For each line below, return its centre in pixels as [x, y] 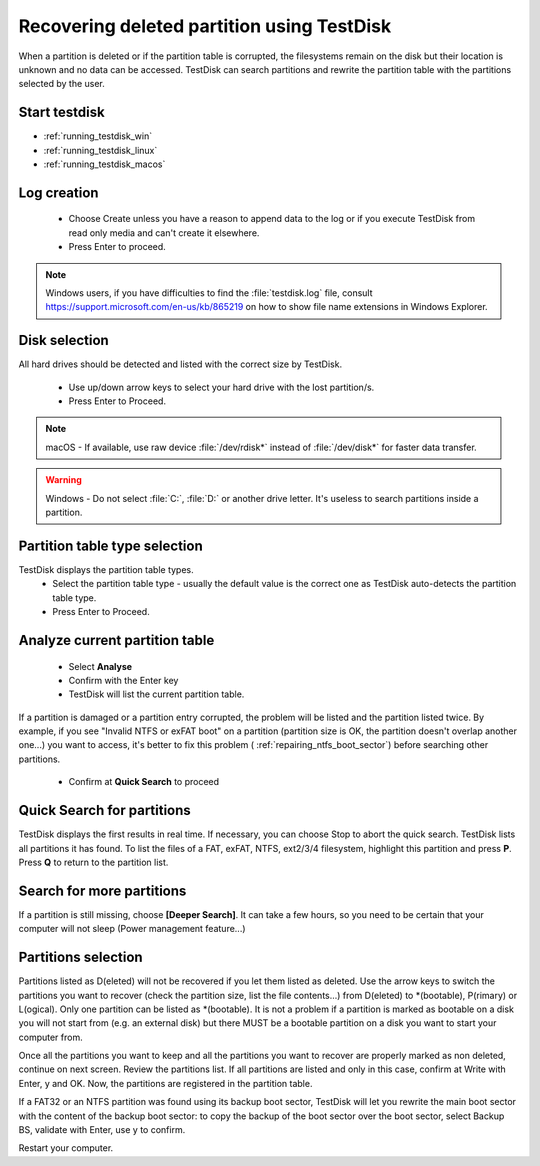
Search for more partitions [102, 890]
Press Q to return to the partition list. [93, 862]
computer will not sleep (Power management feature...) [132, 929]
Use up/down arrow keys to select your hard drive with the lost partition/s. [221, 387]
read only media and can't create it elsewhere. [164, 232]
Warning [63, 480]
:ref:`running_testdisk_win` [98, 136]
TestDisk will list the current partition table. [156, 694]
